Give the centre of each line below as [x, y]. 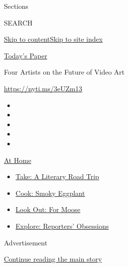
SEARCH [18, 22]
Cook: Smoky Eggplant [50, 193]
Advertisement [26, 242]
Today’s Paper [26, 55]
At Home [18, 160]
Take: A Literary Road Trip [57, 176]
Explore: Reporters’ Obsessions [62, 226]
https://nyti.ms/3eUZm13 [43, 88]
